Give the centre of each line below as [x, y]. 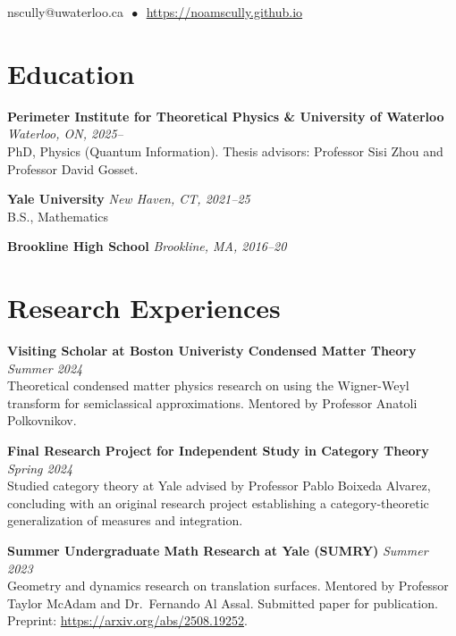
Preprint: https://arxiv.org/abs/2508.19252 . [127, 620]
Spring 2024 [40, 468]
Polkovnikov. [42, 420]
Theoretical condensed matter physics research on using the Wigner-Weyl [208, 385]
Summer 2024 [45, 368]
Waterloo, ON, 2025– [65, 134]
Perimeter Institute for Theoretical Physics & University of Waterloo [226, 116]
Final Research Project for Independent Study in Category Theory [218, 450]
